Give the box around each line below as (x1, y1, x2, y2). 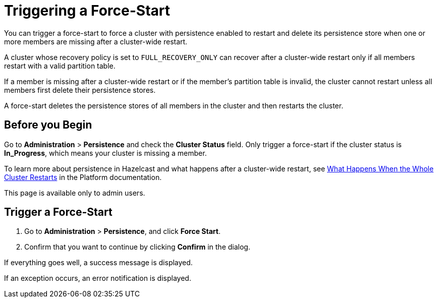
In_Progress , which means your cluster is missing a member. (4, 148, 207, 157)
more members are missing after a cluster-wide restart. (4, 37, 188, 46)
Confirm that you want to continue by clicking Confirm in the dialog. (24, 243, 250, 252)
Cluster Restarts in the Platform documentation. (4, 172, 162, 182)
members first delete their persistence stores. (4, 85, 156, 94)
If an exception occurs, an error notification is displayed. (4, 274, 191, 283)
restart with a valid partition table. (4, 61, 116, 70)
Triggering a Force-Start (4, 2, 170, 19)
